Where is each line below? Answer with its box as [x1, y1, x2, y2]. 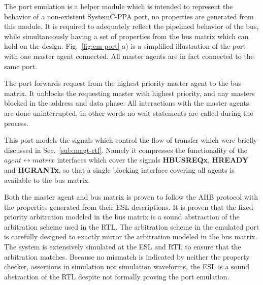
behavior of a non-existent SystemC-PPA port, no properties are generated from [4, 11, 254, 21]
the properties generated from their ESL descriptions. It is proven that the [4, 201, 236, 212]
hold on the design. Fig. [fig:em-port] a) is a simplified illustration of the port [4, 41, 246, 51]
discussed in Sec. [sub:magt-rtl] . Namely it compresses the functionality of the [4, 144, 247, 155]
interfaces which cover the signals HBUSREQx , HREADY [57, 154, 249, 165]
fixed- [238, 201, 256, 212]
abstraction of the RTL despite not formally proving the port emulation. [4, 271, 229, 281]
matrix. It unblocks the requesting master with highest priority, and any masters [4, 87, 255, 98]
